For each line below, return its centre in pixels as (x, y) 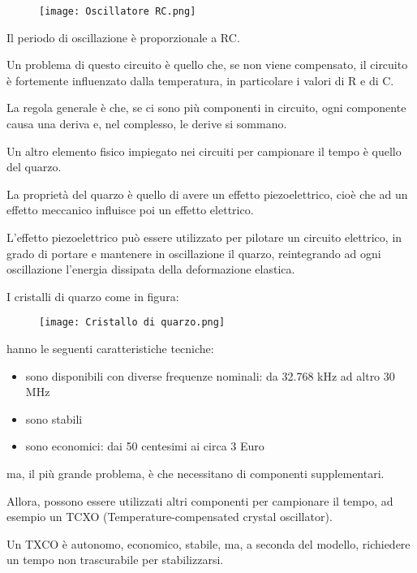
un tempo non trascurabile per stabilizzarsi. (115, 560)
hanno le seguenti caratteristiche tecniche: (110, 349)
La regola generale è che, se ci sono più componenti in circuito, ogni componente (206, 108)
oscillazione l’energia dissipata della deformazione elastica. (151, 269)
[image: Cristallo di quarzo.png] (132, 323)
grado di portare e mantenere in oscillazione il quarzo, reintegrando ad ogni (194, 253)
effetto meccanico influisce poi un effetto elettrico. (130, 210)
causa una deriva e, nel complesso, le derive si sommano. (147, 124)
